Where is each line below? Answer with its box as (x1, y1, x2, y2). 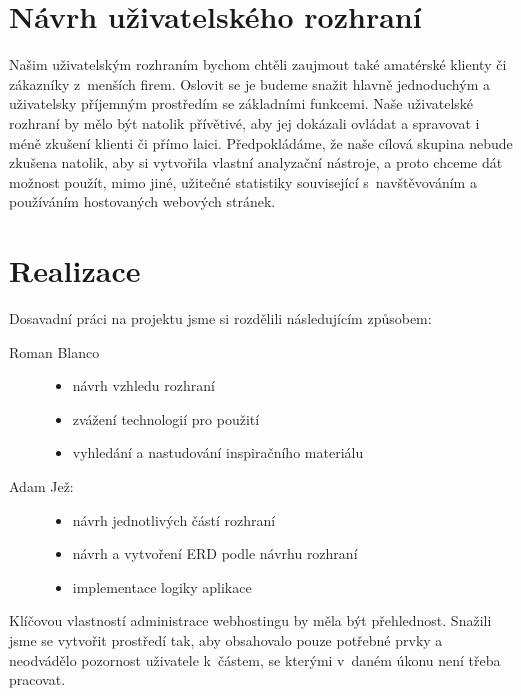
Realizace (9, 250, 141, 291)
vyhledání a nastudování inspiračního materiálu (72, 442, 364, 463)
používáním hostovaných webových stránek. (9, 191, 276, 212)
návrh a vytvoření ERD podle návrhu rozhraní (72, 543, 358, 564)
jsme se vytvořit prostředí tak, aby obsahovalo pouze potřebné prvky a (9, 629, 443, 650)
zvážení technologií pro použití (72, 408, 260, 429)
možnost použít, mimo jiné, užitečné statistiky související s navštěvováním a (9, 171, 477, 192)
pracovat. (9, 669, 66, 690)
